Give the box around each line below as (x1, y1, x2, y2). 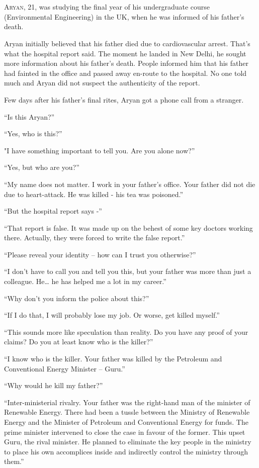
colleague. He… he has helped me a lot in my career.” (4, 276, 166, 287)
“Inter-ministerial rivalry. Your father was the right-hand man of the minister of (4, 397, 250, 407)
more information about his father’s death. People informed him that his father (4, 58, 249, 68)
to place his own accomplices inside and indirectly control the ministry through (4, 446, 248, 456)
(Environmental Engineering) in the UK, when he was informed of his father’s (4, 11, 244, 22)
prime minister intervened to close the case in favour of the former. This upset (4, 426, 245, 437)
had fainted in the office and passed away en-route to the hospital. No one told (4, 67, 247, 78)
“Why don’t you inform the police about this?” (4, 293, 149, 303)
